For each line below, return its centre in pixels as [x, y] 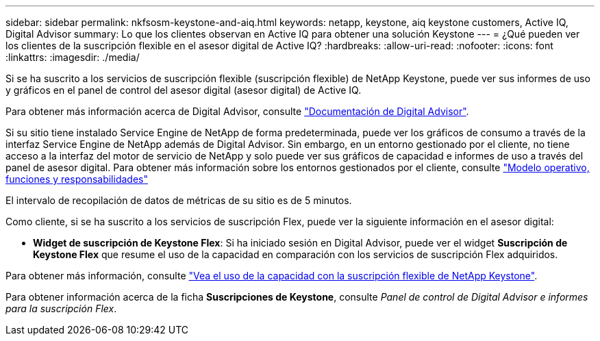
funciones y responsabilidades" [77, 179]
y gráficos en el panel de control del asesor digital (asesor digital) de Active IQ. [184, 90]
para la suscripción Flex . [61, 308]
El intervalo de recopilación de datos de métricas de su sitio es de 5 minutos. [179, 200]
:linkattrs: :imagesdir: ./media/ [73, 57]
